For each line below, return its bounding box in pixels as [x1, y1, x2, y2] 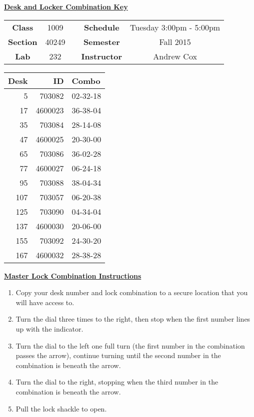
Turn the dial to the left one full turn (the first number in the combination [15, 340, 245, 351]
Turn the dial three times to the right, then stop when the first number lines [15, 314, 250, 324]
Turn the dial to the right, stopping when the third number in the [15, 377, 218, 387]
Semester [83, 35, 120, 47]
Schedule [84, 21, 119, 33]
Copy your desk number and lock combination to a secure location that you [15, 287, 248, 298]
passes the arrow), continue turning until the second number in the [15, 350, 221, 361]
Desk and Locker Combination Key [4, 1, 128, 11]
